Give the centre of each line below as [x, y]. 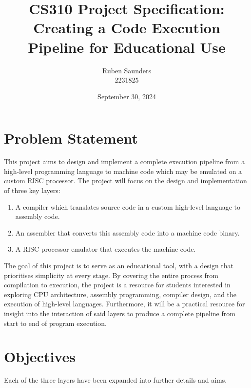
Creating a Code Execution [127, 28]
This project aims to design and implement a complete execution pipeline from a [125, 162]
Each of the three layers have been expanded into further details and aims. [116, 380]
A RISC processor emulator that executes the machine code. [106, 249]
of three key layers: [32, 190]
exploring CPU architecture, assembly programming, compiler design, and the [120, 294]
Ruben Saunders [127, 70]
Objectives [40, 356]
